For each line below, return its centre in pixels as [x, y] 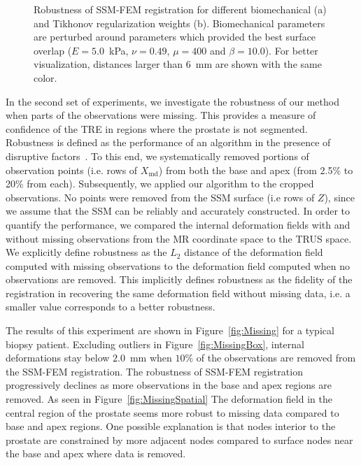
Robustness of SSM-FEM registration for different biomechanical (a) [180, 9]
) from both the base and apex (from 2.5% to [256, 170]
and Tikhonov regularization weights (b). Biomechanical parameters [179, 23]
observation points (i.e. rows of [72, 170]
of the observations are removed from [276, 358]
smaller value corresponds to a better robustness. [111, 307]
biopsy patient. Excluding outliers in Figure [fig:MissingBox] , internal [155, 344]
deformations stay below [58, 358]
